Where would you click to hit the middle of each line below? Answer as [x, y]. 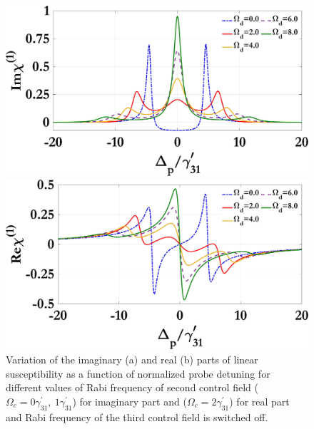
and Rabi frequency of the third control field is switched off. [137, 417]
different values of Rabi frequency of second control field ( [132, 387]
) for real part [259, 401]
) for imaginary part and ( [130, 401]
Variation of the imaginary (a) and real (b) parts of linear [132, 359]
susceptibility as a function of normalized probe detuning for [138, 373]
